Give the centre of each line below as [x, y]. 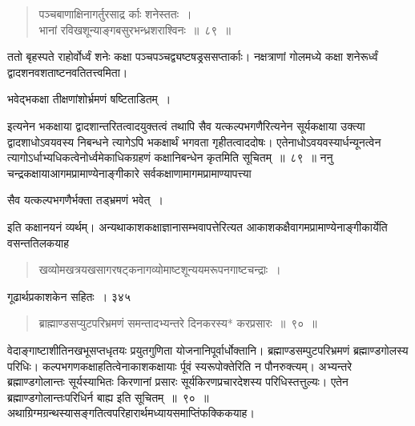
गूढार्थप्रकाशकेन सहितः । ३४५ [69, 296]
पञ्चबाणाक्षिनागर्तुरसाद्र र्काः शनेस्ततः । [115, 14]
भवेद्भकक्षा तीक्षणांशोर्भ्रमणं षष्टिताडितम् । [89, 99]
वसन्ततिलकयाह [38, 242]
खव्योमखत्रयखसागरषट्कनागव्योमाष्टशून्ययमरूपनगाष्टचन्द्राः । [160, 269]
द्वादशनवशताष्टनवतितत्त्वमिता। [68, 72]
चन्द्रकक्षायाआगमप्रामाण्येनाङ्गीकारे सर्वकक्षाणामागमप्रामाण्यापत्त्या [129, 173]
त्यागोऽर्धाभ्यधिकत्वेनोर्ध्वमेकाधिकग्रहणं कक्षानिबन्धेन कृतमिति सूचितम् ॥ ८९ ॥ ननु [170, 157]
